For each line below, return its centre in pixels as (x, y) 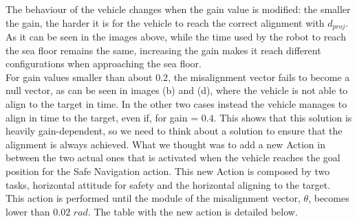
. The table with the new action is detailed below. (193, 211)
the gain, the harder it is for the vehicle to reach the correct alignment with (165, 22)
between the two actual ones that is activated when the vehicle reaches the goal (173, 158)
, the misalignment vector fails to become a (259, 77)
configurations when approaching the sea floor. (104, 63)
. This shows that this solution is (283, 117)
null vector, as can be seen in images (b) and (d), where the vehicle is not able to (177, 90)
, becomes (329, 198)
